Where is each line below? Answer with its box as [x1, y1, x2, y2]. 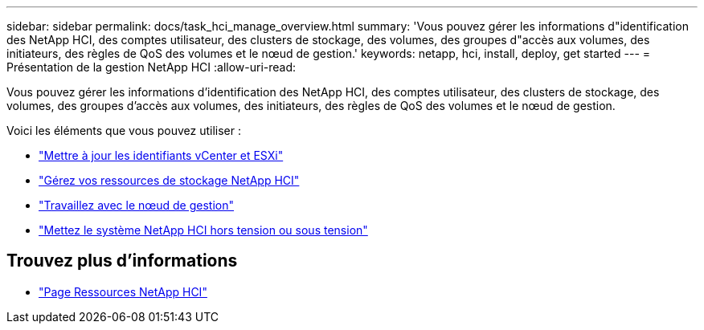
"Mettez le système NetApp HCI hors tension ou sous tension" [39, 223, 368, 237]
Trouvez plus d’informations [6, 251, 238, 271]
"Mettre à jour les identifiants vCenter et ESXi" [39, 149, 284, 162]
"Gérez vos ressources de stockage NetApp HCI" [39, 173, 300, 187]
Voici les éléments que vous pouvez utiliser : [6, 124, 241, 137]
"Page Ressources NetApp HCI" [39, 284, 207, 299]
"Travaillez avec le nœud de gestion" [39, 198, 235, 212]
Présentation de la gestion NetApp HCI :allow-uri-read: [6, 60, 297, 74]
